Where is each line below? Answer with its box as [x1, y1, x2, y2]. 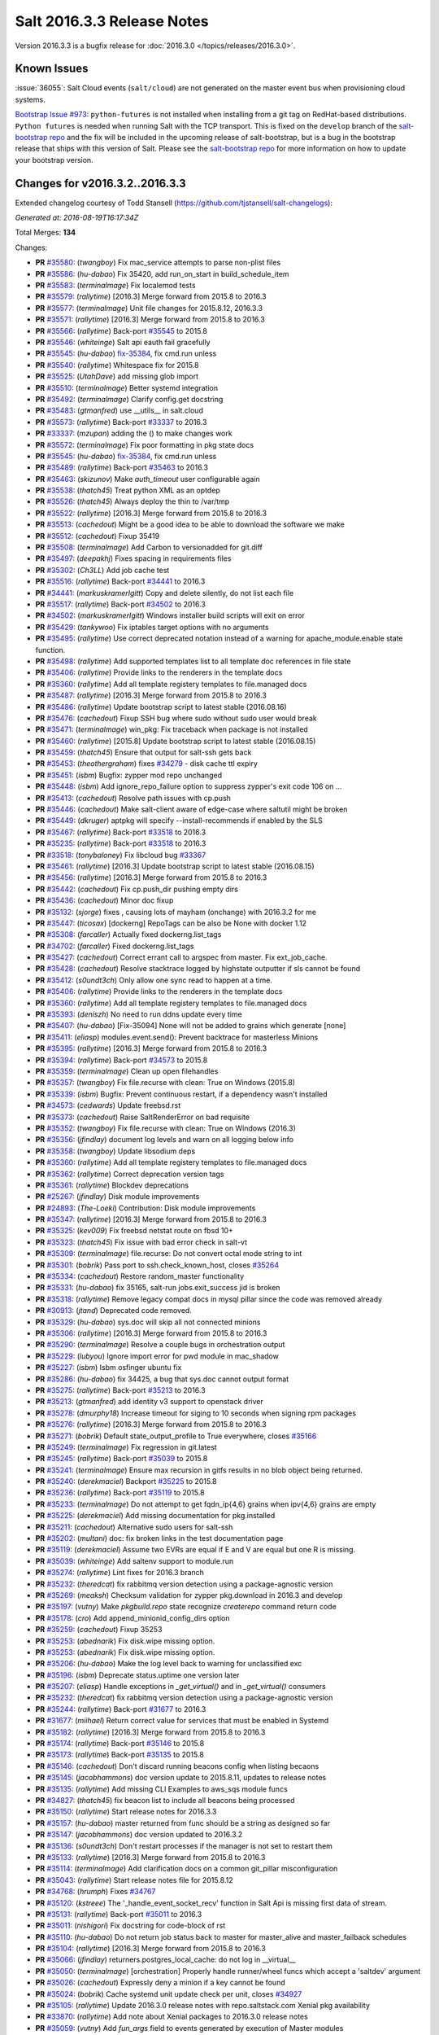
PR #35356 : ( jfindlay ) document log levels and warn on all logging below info [35, 1135, 294, 1144]
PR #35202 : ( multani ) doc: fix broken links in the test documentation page [35, 1534, 284, 1543]
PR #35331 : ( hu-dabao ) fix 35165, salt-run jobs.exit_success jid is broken [35, 1283, 280, 1293]
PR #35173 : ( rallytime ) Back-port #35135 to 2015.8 [35, 1750, 205, 1760]
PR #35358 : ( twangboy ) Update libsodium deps [35, 1146, 196, 1156]
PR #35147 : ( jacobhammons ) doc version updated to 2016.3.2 [35, 1830, 243, 1840]
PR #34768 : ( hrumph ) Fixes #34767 [35, 1887, 156, 1897]
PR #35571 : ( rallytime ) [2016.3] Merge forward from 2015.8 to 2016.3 [35, 314, 266, 325]
